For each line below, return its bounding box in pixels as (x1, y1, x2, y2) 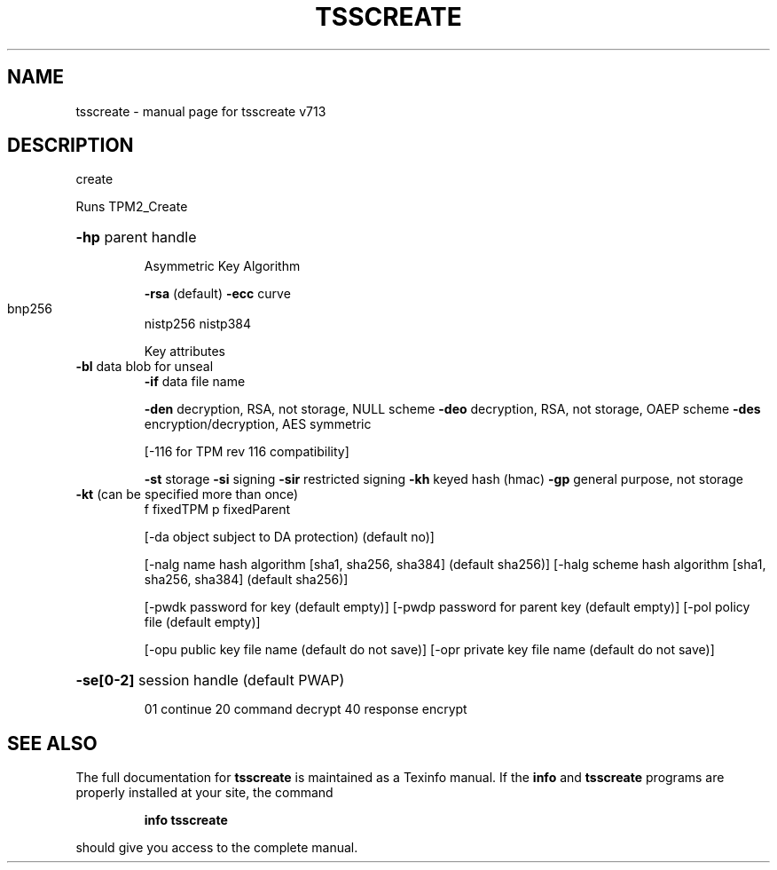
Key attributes (144, 344, 226, 360)
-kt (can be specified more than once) (75, 486, 299, 502)
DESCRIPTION (7, 134, 134, 157)
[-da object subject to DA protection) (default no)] (144, 529, 435, 545)
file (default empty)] (144, 614, 261, 630)
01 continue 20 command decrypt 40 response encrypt (144, 701, 467, 717)
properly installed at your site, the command (75, 785, 334, 801)
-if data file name (144, 374, 246, 390)
